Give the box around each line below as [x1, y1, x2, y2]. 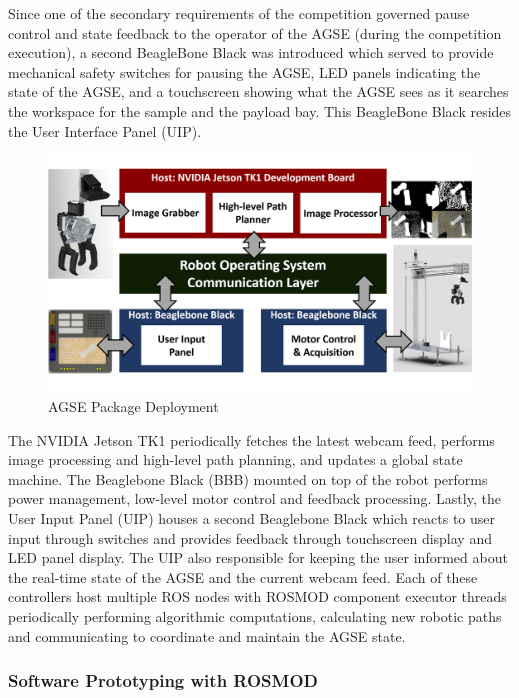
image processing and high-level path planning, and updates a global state [8, 449, 463, 470]
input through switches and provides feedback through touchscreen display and [8, 527, 492, 548]
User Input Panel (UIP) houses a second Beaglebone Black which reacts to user [8, 507, 496, 528]
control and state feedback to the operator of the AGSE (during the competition [8, 22, 502, 43]
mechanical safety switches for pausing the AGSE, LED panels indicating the [8, 61, 481, 82]
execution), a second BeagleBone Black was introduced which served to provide [8, 42, 494, 63]
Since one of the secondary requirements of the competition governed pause [8, 3, 470, 23]
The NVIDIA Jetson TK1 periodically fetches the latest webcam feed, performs [8, 429, 495, 450]
